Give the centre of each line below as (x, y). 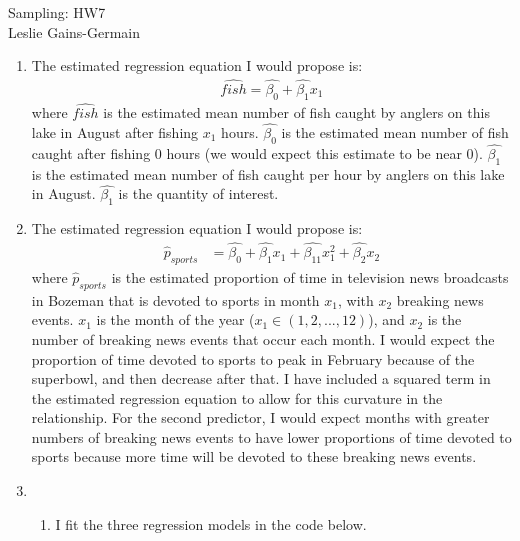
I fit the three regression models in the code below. (211, 523)
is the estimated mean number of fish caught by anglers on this (296, 112)
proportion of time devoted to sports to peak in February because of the (253, 358)
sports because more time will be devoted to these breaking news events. (254, 456)
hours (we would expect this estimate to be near (314, 152)
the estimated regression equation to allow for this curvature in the (237, 397)
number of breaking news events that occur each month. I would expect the (263, 338)
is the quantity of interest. (198, 193)
